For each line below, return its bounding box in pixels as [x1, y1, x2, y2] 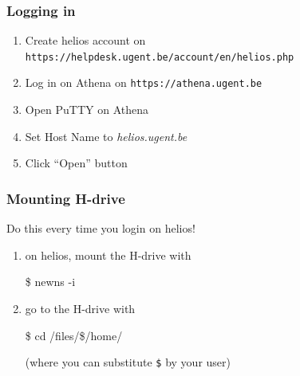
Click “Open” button [25, 155, 128, 171]
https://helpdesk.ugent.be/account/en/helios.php [25, 51, 294, 63]
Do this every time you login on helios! [6, 220, 195, 237]
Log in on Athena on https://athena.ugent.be [25, 74, 262, 91]
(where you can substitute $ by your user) [25, 354, 231, 370]
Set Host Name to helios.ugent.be [25, 127, 187, 144]
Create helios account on [25, 32, 146, 49]
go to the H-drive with [25, 300, 136, 316]
